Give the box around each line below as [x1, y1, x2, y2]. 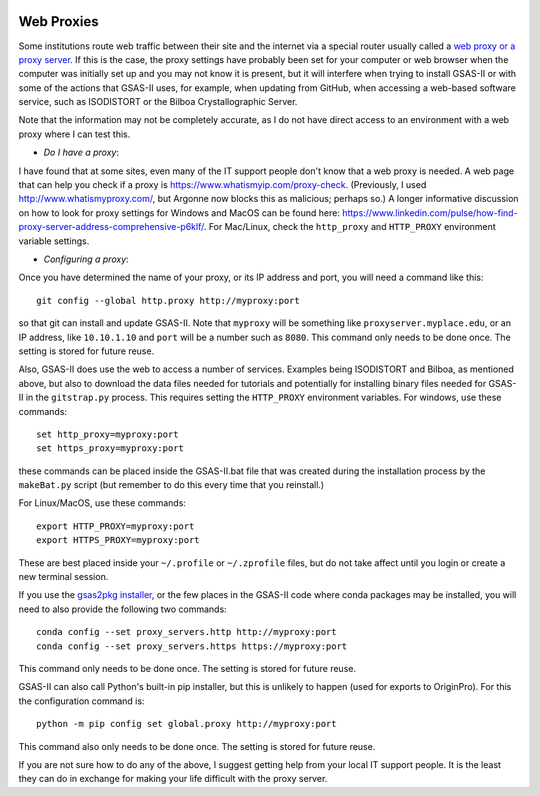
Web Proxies [18, 13, 99, 30]
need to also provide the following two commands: [18, 603, 227, 615]
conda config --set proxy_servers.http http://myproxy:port [36, 626, 337, 638]
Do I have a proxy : [43, 146, 120, 159]
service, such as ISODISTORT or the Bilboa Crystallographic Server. [18, 96, 298, 108]
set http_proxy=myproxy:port [36, 428, 179, 440]
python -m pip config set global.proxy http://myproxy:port [36, 718, 337, 730]
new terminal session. [18, 571, 109, 583]
